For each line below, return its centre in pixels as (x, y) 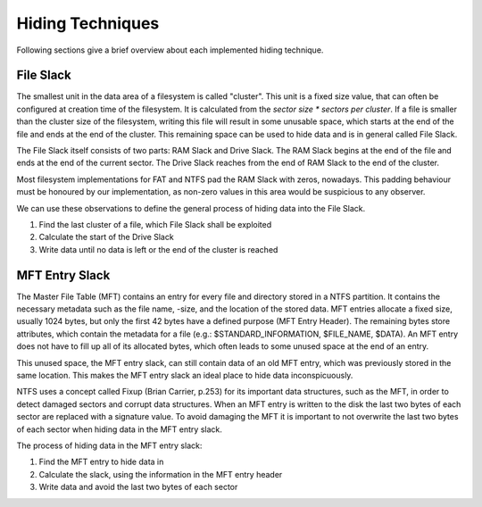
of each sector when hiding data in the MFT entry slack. (120, 429)
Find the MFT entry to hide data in (101, 462)
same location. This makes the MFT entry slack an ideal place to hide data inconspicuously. (185, 375)
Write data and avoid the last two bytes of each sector (138, 487)
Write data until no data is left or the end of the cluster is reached (158, 249)
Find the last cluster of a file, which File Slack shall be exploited (155, 224)
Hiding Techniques (88, 23)
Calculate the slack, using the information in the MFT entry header (161, 474)
